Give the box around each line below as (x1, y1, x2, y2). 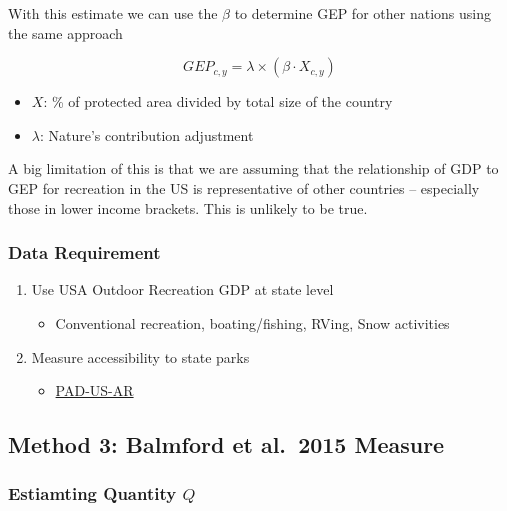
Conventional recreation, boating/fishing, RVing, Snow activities (55, 312, 450, 333)
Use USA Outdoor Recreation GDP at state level (31, 279, 334, 300)
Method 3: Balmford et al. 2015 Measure (8, 429, 445, 460)
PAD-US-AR (55, 380, 134, 401)
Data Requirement (8, 240, 161, 265)
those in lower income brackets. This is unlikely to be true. (8, 197, 368, 218)
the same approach (8, 22, 123, 43)
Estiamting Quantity (8, 481, 177, 506)
